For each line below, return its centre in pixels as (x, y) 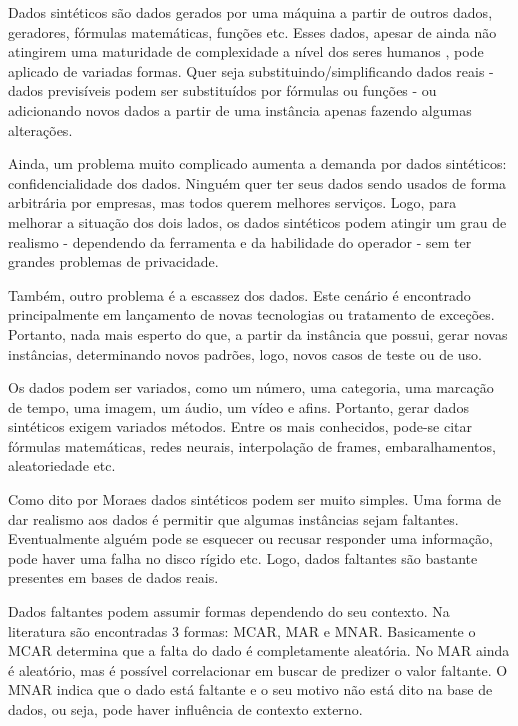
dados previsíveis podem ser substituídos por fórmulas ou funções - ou (222, 90)
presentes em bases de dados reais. (113, 577)
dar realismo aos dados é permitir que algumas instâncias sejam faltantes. (233, 518)
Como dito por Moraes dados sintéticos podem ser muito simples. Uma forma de (254, 499)
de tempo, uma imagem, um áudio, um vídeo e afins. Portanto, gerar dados (238, 406)
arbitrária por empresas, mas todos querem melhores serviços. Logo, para (232, 202)
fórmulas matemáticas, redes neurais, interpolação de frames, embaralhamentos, (252, 445)
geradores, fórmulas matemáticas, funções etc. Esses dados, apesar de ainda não (252, 31)
